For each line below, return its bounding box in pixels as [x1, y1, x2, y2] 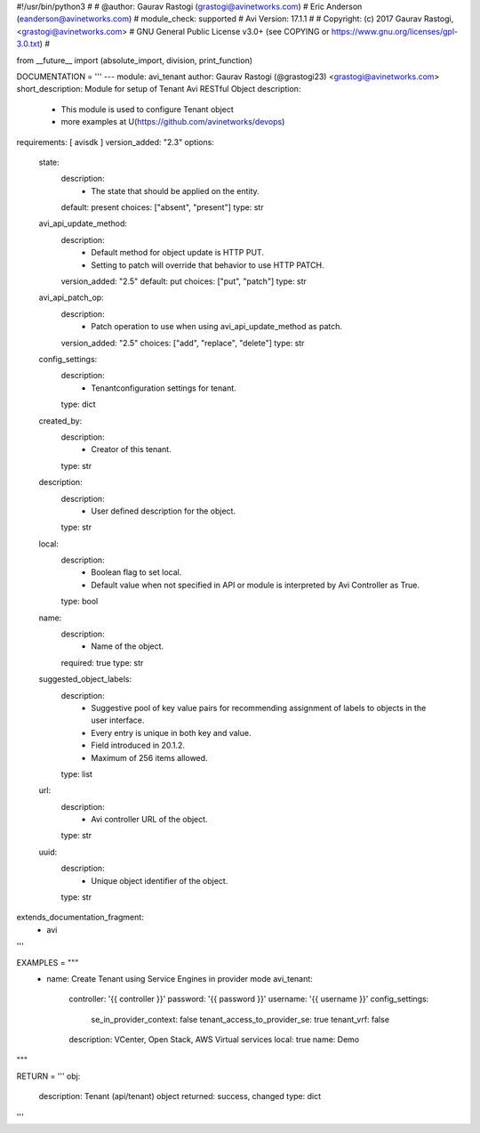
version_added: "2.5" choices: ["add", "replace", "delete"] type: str [60, 337, 305, 348]
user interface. [91, 715, 145, 725]
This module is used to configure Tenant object [60, 103, 235, 115]
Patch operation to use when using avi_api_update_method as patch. [91, 321, 342, 332]
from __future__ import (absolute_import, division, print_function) [16, 54, 253, 66]
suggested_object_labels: [38, 674, 132, 684]
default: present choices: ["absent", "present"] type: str [60, 202, 264, 213]
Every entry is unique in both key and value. [91, 727, 252, 738]
